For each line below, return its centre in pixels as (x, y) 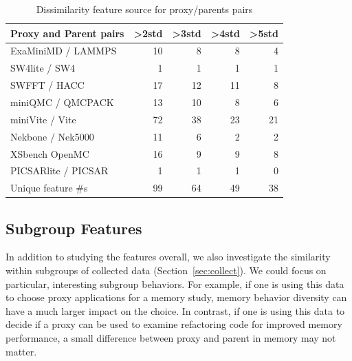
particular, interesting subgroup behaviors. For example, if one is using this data (175, 283)
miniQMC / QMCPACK (62, 102)
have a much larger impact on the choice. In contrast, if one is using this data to (175, 310)
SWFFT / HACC (47, 85)
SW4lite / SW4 (43, 68)
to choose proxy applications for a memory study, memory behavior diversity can (176, 297)
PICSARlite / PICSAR (59, 171)
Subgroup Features (74, 228)
